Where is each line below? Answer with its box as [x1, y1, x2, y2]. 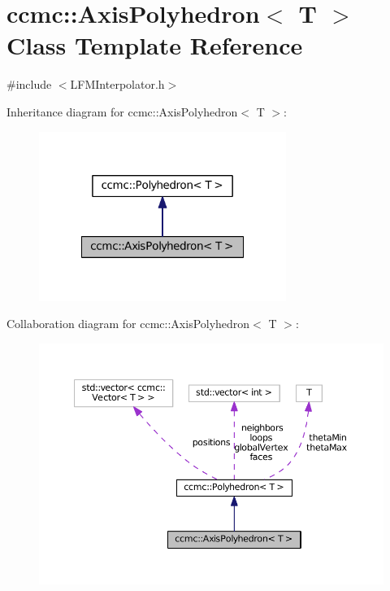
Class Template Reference [6, 28, 303, 62]
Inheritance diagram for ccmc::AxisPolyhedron [6, 103, 238, 120]
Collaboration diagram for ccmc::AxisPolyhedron [6, 315, 250, 332]
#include [6, 76, 52, 93]
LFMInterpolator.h [70, 76, 165, 93]
